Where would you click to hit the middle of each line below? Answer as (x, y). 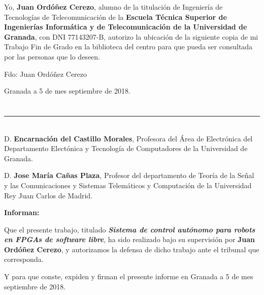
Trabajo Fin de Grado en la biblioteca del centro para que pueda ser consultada (128, 47)
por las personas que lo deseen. (52, 56)
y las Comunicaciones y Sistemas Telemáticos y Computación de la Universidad (128, 185)
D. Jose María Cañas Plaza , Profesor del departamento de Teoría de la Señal (129, 175)
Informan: (22, 212)
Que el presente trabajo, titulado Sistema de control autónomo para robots (130, 229)
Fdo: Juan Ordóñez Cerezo (46, 73)
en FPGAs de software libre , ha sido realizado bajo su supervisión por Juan (130, 239)
